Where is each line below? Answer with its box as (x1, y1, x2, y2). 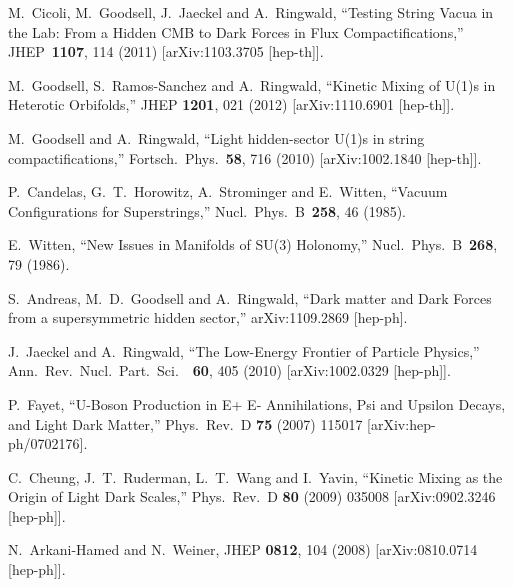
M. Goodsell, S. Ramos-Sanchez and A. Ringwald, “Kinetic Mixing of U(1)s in (8, 74, 496, 95)
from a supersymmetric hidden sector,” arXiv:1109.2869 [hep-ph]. (8, 307, 408, 328)
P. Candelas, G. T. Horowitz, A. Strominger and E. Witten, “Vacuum (8, 181, 448, 202)
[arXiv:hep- (367, 413, 436, 434)
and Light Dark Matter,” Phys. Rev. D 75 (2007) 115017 (8, 413, 363, 434)
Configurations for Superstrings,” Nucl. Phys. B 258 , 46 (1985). (8, 200, 407, 221)
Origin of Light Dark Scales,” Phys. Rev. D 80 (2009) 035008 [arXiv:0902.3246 (8, 486, 496, 507)
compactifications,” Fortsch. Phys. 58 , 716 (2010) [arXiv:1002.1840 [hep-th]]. (8, 147, 482, 168)
